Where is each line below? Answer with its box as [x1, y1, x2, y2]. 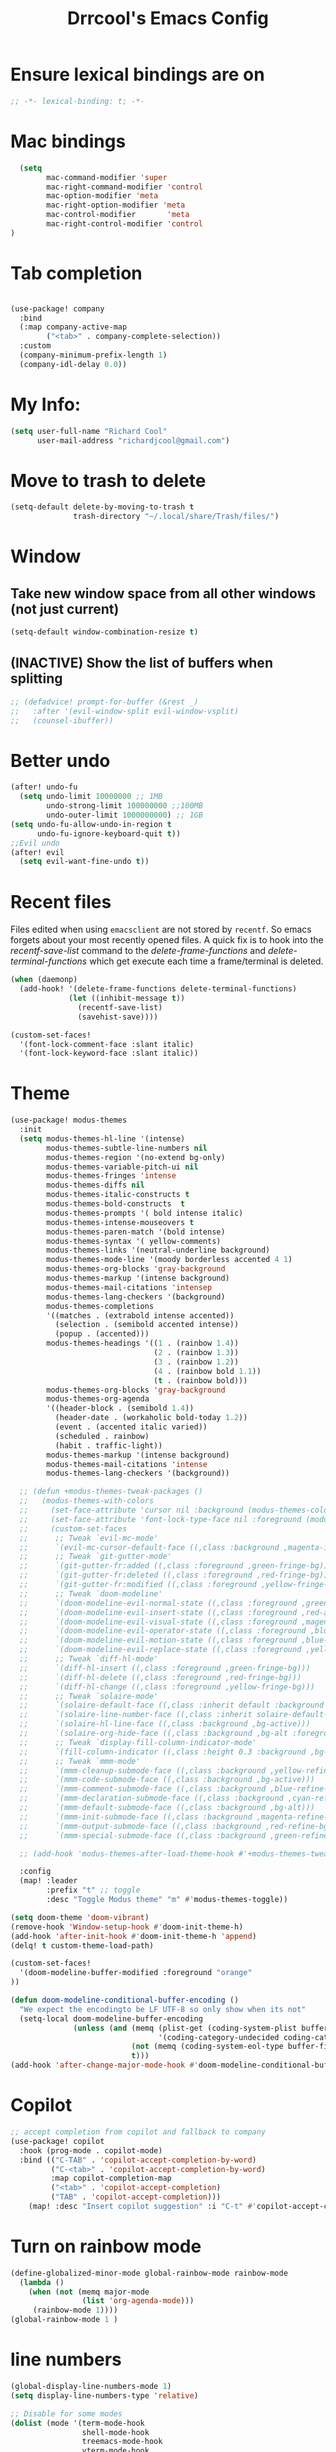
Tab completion [10, 262, 143, 284]
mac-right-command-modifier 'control [46, 182, 203, 192]
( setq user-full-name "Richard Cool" [10, 426, 168, 436]
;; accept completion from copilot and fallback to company [10, 2127, 267, 2137]
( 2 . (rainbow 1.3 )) [153, 1348, 240, 1358]
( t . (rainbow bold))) [153, 1375, 248, 1386]
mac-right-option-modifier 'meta [46, 200, 186, 211]
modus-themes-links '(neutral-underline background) [46, 1245, 271, 1256]
